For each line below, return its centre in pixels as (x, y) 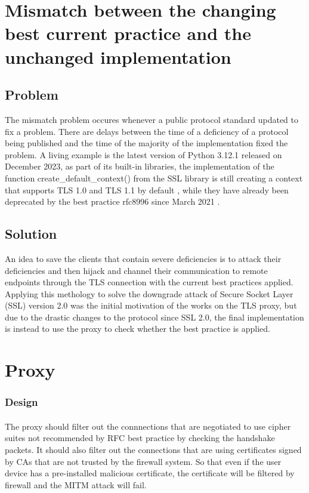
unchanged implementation (118, 56)
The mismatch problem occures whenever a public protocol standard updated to (152, 119)
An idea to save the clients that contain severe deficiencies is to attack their (143, 258)
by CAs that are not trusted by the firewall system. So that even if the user (143, 461)
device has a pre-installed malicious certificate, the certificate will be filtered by (150, 473)
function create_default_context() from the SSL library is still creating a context (154, 178)
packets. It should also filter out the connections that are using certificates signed (153, 450)
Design (21, 402)
